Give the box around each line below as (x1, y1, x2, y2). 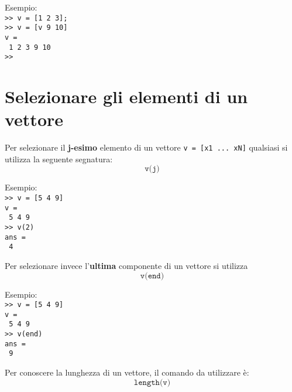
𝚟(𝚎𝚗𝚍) (140, 271, 164, 280)
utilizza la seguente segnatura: (5, 152, 113, 165)
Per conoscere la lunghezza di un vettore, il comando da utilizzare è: (5, 366, 249, 379)
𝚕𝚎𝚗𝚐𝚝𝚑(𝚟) (133, 378, 171, 387)
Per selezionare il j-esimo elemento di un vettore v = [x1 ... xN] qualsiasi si (5, 141, 288, 154)
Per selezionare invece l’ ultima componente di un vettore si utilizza (5, 259, 248, 271)
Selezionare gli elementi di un (5, 84, 248, 108)
